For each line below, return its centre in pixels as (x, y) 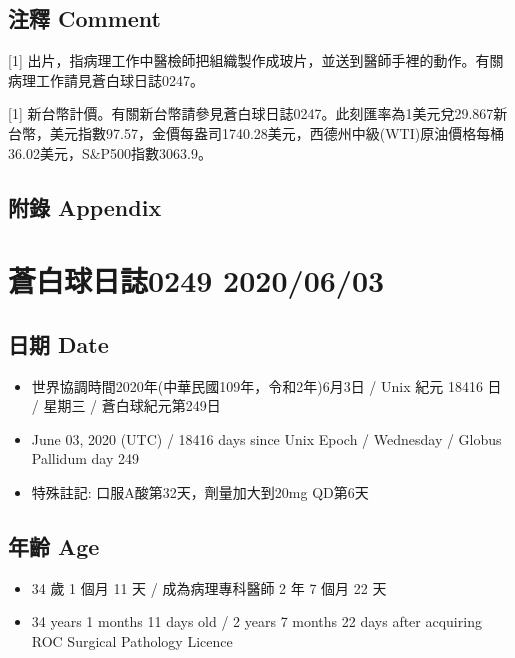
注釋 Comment (85, 18)
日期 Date (58, 343)
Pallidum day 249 (85, 458)
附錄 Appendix (85, 206)
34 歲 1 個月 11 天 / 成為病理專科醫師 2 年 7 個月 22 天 (209, 587)
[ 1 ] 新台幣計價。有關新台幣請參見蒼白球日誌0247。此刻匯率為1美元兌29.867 (251, 113)
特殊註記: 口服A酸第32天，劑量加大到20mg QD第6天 (200, 491)
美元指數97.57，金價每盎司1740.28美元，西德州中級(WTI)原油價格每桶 (277, 132)
